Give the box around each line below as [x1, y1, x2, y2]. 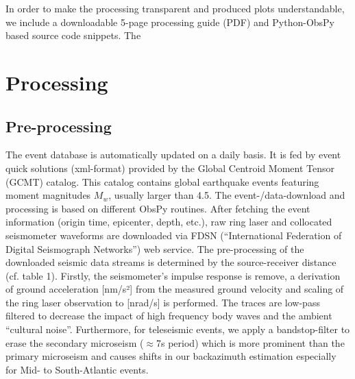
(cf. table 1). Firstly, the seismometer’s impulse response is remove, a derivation [5, 268, 341, 282]
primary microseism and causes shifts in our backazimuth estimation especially [5, 349, 336, 363]
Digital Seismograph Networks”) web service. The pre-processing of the [5, 241, 304, 256]
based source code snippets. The [5, 28, 141, 42]
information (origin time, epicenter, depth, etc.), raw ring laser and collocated [5, 215, 332, 229]
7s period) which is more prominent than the [156, 335, 345, 350]
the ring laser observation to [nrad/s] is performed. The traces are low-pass [5, 295, 320, 309]
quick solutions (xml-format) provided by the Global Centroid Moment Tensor [5, 160, 335, 175]
